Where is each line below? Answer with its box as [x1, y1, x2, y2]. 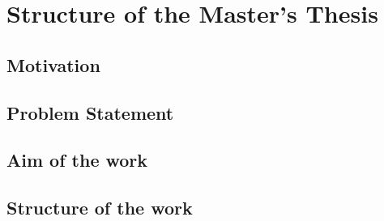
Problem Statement [6, 100, 174, 125]
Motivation [6, 52, 100, 77]
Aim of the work [6, 147, 148, 172]
